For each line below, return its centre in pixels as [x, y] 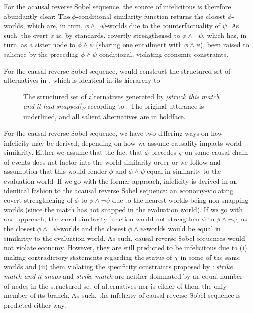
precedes [163, 152]
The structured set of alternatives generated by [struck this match [121, 96]
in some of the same [210, 257]
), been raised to [225, 45]
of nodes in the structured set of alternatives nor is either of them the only [115, 285]
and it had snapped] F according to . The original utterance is [114, 107]
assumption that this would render [55, 171]
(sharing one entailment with [139, 45]
